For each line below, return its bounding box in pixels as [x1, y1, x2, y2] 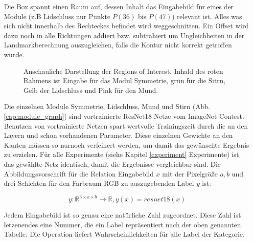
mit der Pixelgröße [162, 168, 218, 178]
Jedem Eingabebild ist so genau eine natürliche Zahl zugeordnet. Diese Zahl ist [4, 210, 241, 220]
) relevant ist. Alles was [172, 11, 242, 21]
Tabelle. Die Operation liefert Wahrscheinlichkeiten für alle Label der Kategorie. [4, 229, 245, 239]
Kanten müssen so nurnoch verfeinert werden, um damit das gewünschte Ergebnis [4, 139, 249, 150]
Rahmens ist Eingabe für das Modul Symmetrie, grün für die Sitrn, [23, 75, 226, 86]
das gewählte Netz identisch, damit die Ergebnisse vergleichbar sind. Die [4, 158, 221, 169]
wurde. [4, 49, 24, 59]
